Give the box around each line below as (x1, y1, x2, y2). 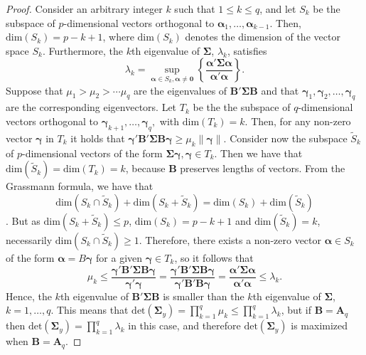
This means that (56, 302, 129, 317)
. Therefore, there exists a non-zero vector (139, 232, 321, 247)
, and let (259, 1, 296, 16)
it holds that (70, 131, 125, 145)
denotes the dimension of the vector (185, 29, 340, 44)
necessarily (6, 232, 53, 247)
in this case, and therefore (128, 318, 241, 333)
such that (174, 1, 215, 16)
